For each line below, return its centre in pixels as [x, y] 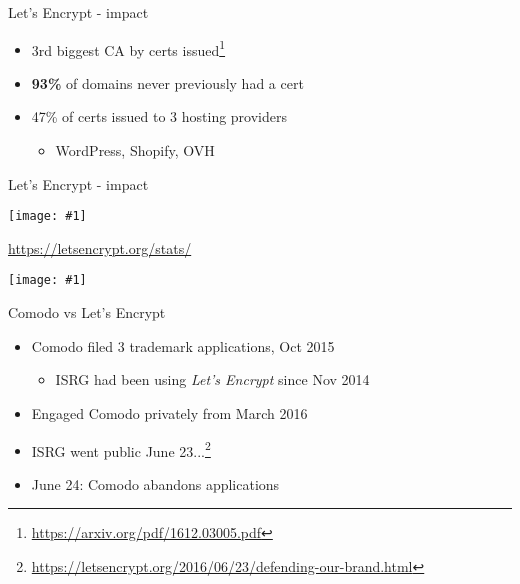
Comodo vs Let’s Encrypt [87, 312]
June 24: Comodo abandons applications [155, 483]
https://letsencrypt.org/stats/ [100, 247]
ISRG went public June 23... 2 [121, 449]
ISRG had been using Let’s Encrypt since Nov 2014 [212, 379]
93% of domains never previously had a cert [167, 82]
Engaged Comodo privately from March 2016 [169, 412]
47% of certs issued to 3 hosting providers [159, 116]
